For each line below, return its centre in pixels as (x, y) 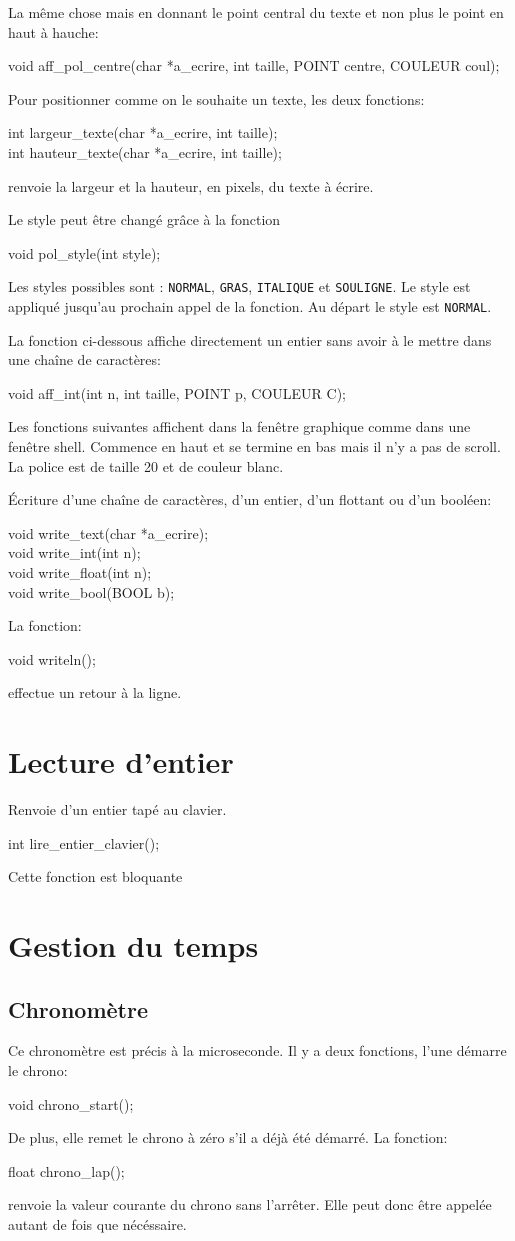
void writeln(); (52, 658)
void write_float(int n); (80, 572)
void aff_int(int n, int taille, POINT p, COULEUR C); (177, 392)
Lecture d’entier (121, 761)
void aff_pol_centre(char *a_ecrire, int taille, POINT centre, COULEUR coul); (254, 65)
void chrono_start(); (71, 1103)
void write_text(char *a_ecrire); (108, 532)
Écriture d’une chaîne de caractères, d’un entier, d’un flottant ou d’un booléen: (250, 499)
